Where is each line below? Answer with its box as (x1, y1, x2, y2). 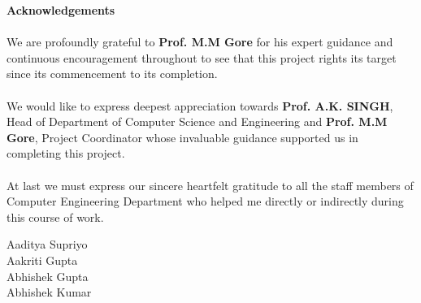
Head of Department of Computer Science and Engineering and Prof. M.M (7, 113, 388, 130)
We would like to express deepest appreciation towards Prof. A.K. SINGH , (7, 97, 393, 114)
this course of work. (7, 208, 104, 225)
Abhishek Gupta (7, 267, 89, 284)
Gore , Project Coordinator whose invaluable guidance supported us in (7, 128, 358, 145)
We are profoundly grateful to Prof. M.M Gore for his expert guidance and (7, 33, 393, 50)
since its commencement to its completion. (7, 65, 218, 82)
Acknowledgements (7, 2, 115, 18)
